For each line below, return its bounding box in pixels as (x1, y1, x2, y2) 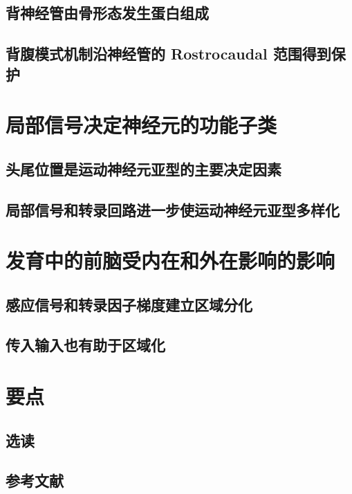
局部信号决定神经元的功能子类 (6, 111, 277, 139)
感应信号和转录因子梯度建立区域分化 (6, 293, 252, 315)
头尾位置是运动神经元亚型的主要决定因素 (6, 158, 281, 179)
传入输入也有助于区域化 (6, 334, 165, 356)
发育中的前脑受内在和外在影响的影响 (6, 246, 335, 275)
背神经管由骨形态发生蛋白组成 (6, 2, 209, 24)
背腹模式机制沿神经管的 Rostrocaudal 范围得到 (6, 43, 331, 64)
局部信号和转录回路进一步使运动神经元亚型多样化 (6, 199, 340, 220)
